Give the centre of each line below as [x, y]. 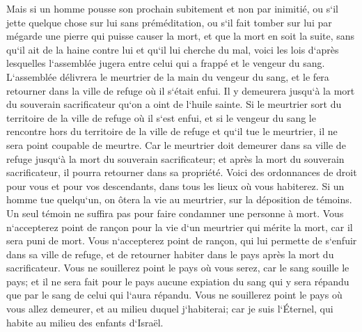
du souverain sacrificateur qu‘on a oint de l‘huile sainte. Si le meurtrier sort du [174, 104]
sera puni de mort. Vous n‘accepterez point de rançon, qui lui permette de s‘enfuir [182, 240]
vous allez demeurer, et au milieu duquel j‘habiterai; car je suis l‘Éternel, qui [170, 309]
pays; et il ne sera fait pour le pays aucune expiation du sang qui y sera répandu [178, 281]
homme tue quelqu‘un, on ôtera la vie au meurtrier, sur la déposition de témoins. [179, 199]
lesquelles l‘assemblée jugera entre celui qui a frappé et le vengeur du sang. [166, 63]
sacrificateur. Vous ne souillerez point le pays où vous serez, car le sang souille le [178, 268]
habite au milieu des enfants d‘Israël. [85, 322]
